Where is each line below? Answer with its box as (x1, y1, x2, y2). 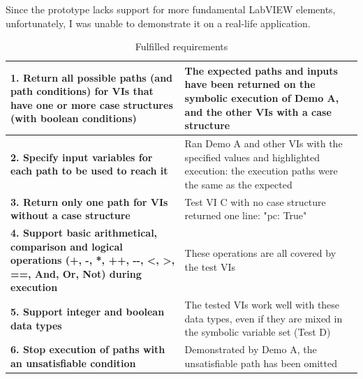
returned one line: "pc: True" (184, 208, 307, 223)
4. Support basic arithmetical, (10, 225, 158, 240)
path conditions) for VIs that (10, 84, 154, 98)
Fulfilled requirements (135, 39, 228, 54)
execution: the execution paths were (184, 163, 338, 178)
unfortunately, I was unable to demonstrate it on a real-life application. (6, 15, 311, 30)
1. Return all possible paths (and (10, 70, 173, 84)
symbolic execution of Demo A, (184, 90, 339, 105)
